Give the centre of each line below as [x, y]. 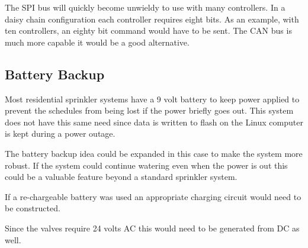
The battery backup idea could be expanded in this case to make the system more [154, 153]
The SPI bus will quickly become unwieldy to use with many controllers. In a [145, 7]
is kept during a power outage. [60, 133]
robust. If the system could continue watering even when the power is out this [146, 165]
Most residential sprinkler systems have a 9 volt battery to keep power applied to [152, 99]
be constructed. [33, 208]
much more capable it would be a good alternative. [97, 42]
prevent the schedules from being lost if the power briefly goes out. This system [149, 110]
